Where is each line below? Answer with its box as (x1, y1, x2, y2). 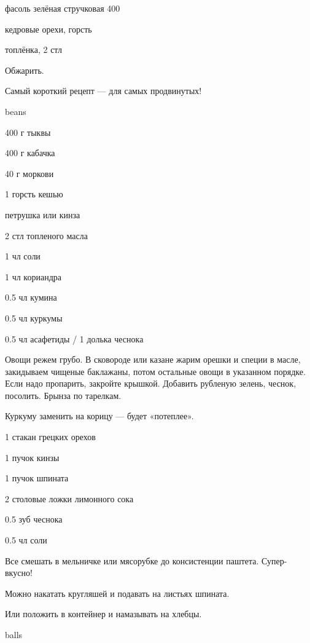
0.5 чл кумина (5, 291, 57, 304)
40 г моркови (5, 167, 54, 179)
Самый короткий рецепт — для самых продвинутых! (5, 84, 202, 97)
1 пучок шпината (5, 471, 69, 484)
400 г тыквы (5, 125, 51, 138)
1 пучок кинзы (5, 451, 60, 464)
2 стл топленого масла (5, 229, 88, 242)
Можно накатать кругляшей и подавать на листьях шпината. (5, 586, 230, 599)
